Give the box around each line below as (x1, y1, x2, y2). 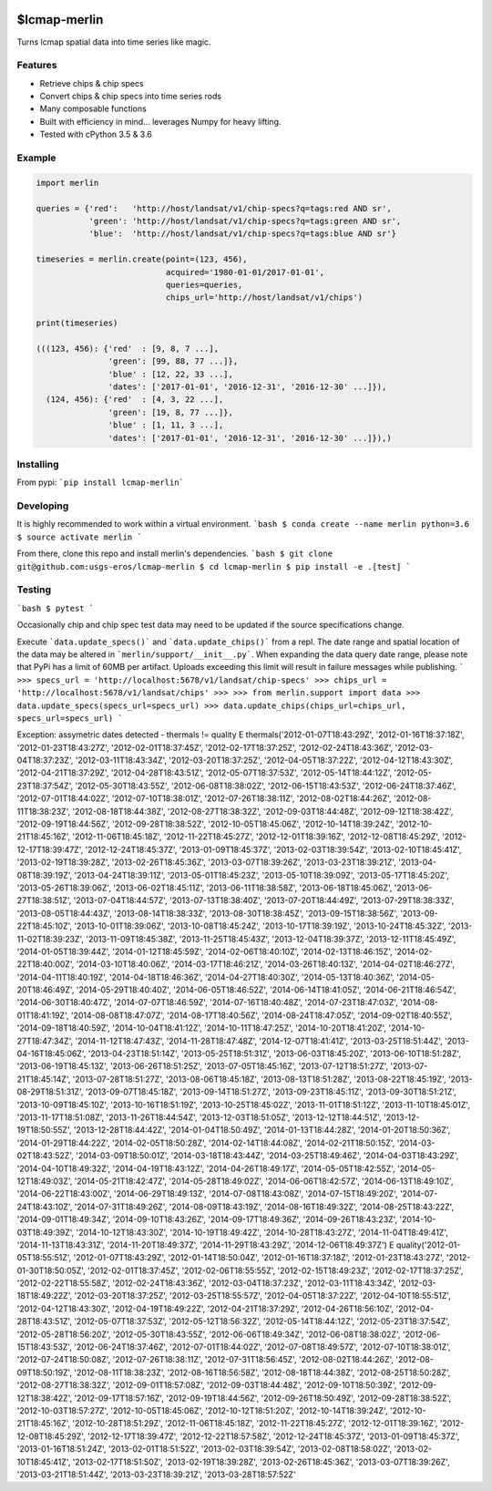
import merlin (36, 178, 99, 188)
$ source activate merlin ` (16, 531, 143, 542)
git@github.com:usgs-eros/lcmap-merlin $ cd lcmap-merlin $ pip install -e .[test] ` (16, 561, 412, 571)
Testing (16, 583, 52, 596)
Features (16, 59, 57, 72)
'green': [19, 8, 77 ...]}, (108, 406, 234, 417)
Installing (16, 458, 59, 470)
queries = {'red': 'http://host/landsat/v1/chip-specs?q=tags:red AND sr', (36, 203, 392, 213)
